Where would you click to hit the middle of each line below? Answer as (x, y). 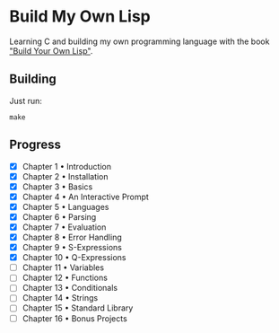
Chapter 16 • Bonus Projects (74, 318)
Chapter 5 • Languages (65, 206)
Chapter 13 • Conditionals (70, 288)
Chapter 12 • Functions (65, 278)
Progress (35, 145)
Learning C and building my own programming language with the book (139, 41)
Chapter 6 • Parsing (59, 216)
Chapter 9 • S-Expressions (72, 248)
